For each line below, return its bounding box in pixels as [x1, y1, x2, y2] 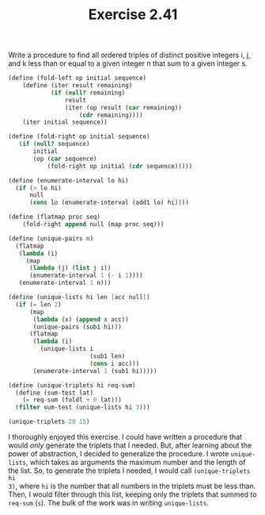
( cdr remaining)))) [78, 111, 144, 119]
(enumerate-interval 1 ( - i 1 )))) [28, 271, 144, 279]
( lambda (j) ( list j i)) [28, 264, 112, 272]
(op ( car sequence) [32, 155, 97, 163]
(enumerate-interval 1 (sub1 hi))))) [32, 367, 157, 375]
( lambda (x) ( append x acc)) [32, 315, 129, 323]
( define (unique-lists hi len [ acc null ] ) [8, 294, 150, 302]
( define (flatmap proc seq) [8, 213, 101, 221]
